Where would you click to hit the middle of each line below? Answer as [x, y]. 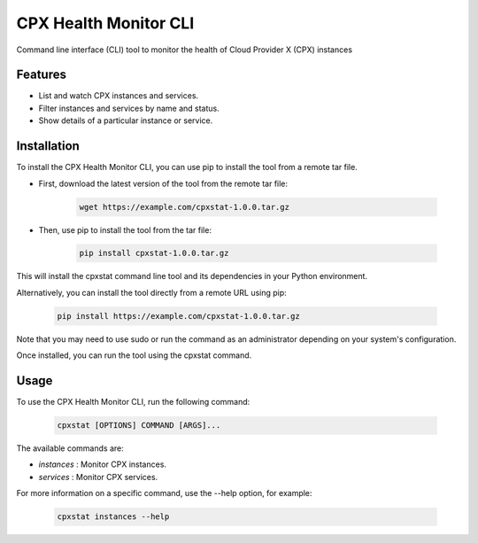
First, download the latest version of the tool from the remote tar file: [163, 183]
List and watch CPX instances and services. [119, 96]
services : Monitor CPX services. [98, 477]
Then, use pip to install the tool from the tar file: [125, 229]
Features [41, 75]
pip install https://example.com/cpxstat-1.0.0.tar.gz [178, 316]
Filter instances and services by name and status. [129, 108]
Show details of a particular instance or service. [126, 120]
